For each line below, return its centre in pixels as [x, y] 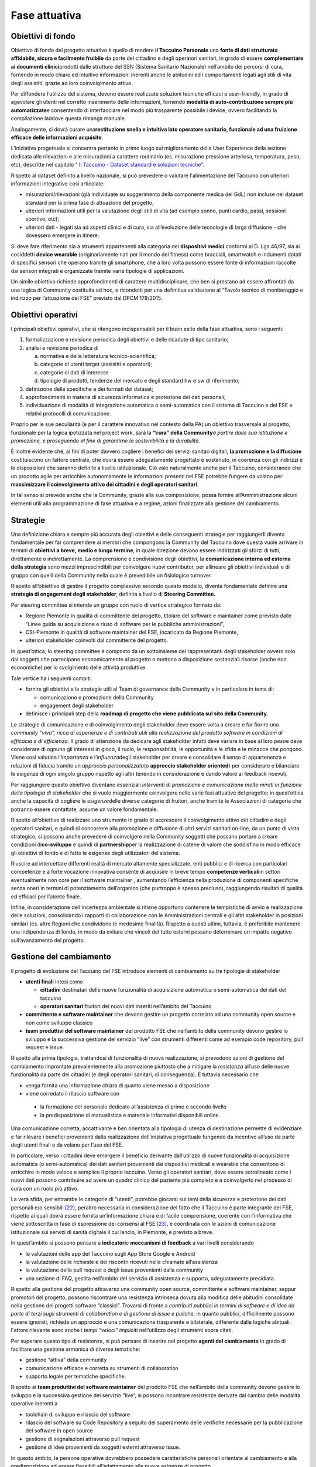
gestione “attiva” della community [66, 1360]
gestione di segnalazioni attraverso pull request [83, 1439]
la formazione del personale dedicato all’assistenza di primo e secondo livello [133, 1107]
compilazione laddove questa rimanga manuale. [68, 119]
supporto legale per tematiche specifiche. [76, 1377]
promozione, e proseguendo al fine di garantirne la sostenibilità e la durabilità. [106, 441]
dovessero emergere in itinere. [62, 235]
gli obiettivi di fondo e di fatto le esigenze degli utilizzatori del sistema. [96, 853]
